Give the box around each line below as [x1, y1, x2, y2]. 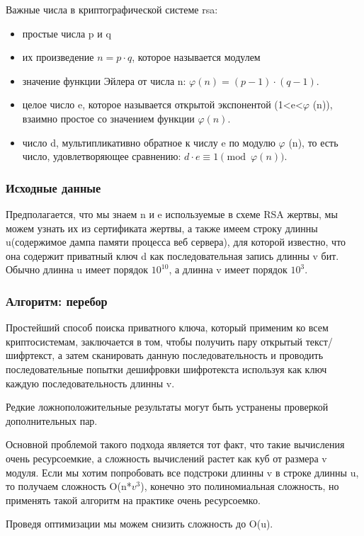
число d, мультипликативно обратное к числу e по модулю [22, 135, 275, 149]
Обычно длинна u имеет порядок [6, 262, 149, 277]
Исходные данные [6, 178, 101, 196]
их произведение [22, 50, 94, 64]
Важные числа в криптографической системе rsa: [6, 2, 218, 16]
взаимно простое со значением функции [22, 110, 195, 125]
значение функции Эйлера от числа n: [22, 73, 186, 88]
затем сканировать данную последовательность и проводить [65, 348, 324, 363]
